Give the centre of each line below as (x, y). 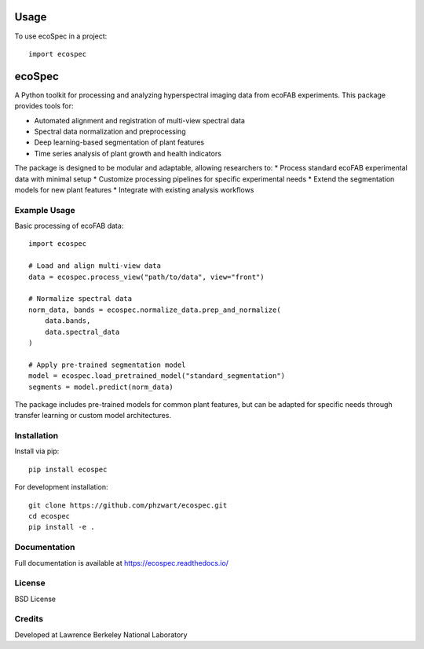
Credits (29, 619)
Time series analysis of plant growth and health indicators (128, 153)
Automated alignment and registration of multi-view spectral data (139, 120)
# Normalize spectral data (80, 299)
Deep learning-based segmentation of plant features (119, 142)
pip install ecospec (68, 469)
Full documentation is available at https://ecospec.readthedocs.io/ (122, 563)
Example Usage (45, 210)
